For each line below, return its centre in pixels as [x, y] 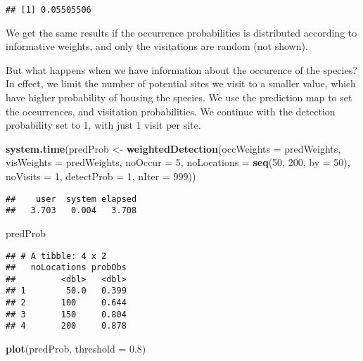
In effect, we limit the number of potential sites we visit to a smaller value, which [181, 83]
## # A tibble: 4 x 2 [56, 256]
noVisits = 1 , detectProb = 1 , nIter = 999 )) [101, 176]
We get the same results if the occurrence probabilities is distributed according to [181, 32]
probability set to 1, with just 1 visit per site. [103, 125]
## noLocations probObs [66, 268]
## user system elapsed [71, 199]
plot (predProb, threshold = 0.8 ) [76, 349]
